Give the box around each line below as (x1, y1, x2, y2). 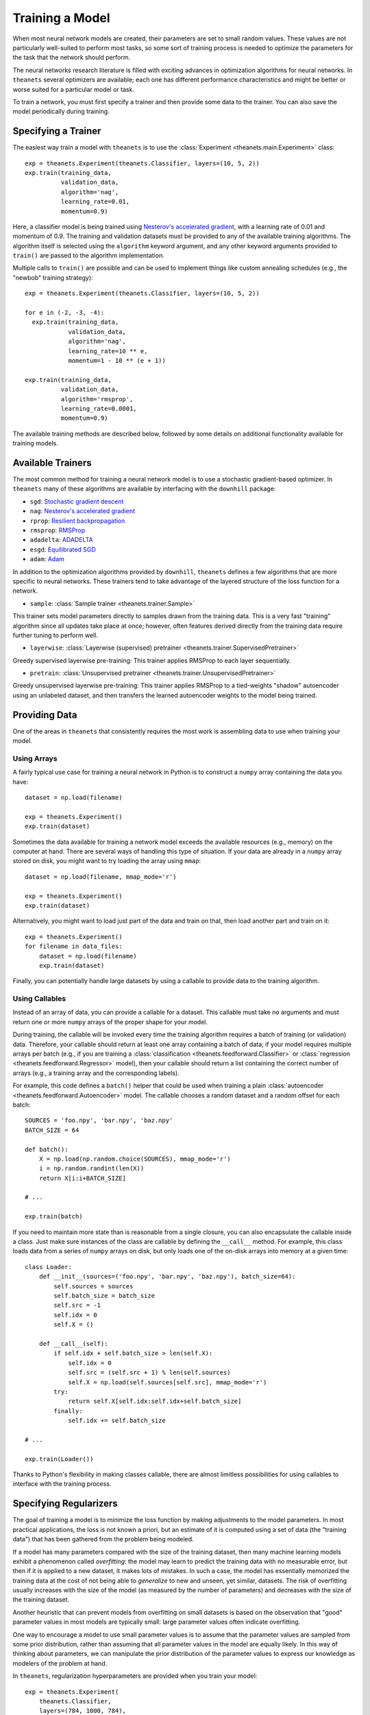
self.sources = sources (53, 1282, 134, 1290)
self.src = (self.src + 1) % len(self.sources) (68, 1369, 231, 1377)
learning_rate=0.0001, (60, 405, 137, 412)
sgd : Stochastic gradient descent (29, 497, 124, 506)
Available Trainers (12, 457, 92, 469)
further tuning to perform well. (12, 631, 99, 639)
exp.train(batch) (25, 1213, 83, 1220)
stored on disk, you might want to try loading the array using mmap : (12, 857, 201, 865)
